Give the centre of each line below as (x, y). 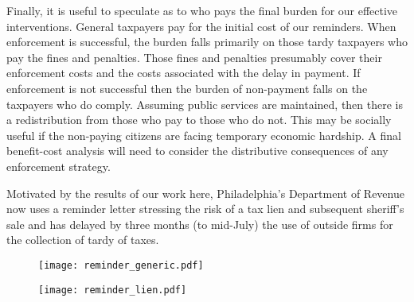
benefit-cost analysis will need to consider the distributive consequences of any (197, 151)
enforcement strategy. (59, 166)
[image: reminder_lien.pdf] (113, 290)
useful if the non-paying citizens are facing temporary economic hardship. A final (204, 135)
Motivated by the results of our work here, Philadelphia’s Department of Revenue (205, 193)
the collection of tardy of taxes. (83, 240)
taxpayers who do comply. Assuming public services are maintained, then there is (205, 104)
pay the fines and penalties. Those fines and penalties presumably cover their (194, 57)
